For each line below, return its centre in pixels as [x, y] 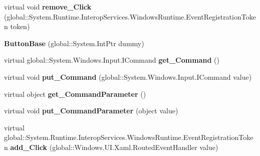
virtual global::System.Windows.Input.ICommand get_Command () [112, 60]
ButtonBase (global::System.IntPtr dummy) [74, 43]
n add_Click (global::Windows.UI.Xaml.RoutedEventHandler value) [111, 147]
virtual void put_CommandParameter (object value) [91, 111]
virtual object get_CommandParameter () [75, 94]
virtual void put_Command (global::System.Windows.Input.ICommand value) [128, 76]
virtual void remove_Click [48, 7]
